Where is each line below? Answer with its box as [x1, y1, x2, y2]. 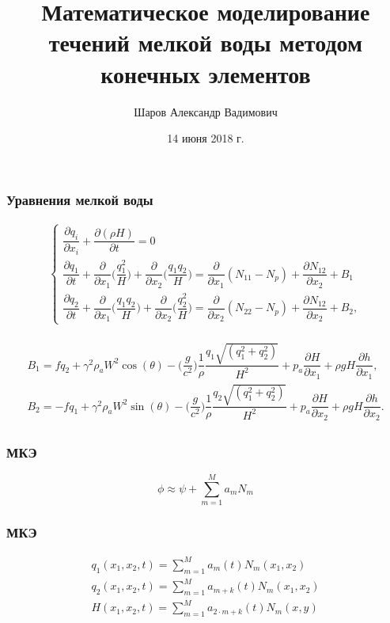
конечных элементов [100, 57, 311, 89]
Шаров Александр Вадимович [134, 103, 278, 120]
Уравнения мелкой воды [6, 189, 153, 209]
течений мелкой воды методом [48, 26, 363, 59]
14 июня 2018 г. [167, 130, 244, 146]
